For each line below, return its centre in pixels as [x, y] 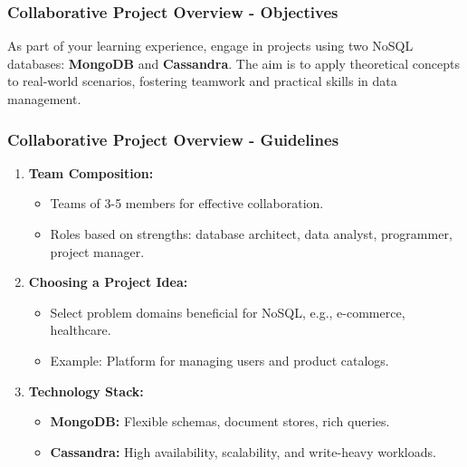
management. [44, 99]
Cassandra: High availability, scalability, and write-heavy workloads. [243, 451]
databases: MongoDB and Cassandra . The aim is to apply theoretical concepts [233, 63]
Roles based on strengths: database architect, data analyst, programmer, [251, 233]
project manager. [97, 251]
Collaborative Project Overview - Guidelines [173, 139]
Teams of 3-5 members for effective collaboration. [187, 203]
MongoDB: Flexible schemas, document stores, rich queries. [220, 421]
